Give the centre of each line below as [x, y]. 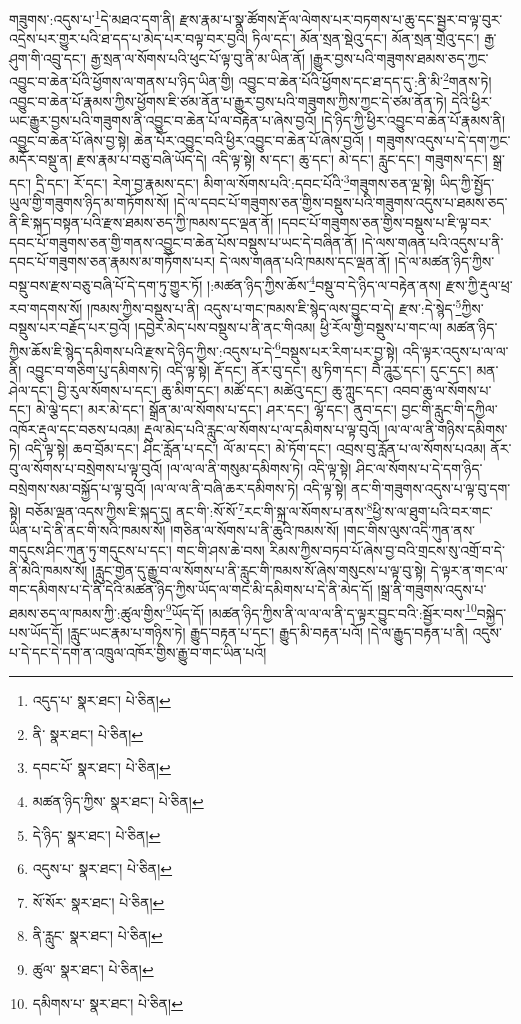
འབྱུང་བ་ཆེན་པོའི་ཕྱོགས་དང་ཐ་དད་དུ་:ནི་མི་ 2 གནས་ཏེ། [365, 80]
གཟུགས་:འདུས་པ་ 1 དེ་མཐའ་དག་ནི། [92, 17]
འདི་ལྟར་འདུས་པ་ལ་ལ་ [455, 350]
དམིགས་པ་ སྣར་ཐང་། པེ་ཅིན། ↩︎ [107, 1002]
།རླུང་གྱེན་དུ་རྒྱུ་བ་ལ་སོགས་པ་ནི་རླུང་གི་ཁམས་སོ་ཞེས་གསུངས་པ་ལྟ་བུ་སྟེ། [259, 569]
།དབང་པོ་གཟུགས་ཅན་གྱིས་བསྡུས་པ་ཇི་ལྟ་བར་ [385, 221]
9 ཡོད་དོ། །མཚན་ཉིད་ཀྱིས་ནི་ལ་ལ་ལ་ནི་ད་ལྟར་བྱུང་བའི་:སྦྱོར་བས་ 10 [321, 611]
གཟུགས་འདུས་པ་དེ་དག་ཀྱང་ [443, 139]
